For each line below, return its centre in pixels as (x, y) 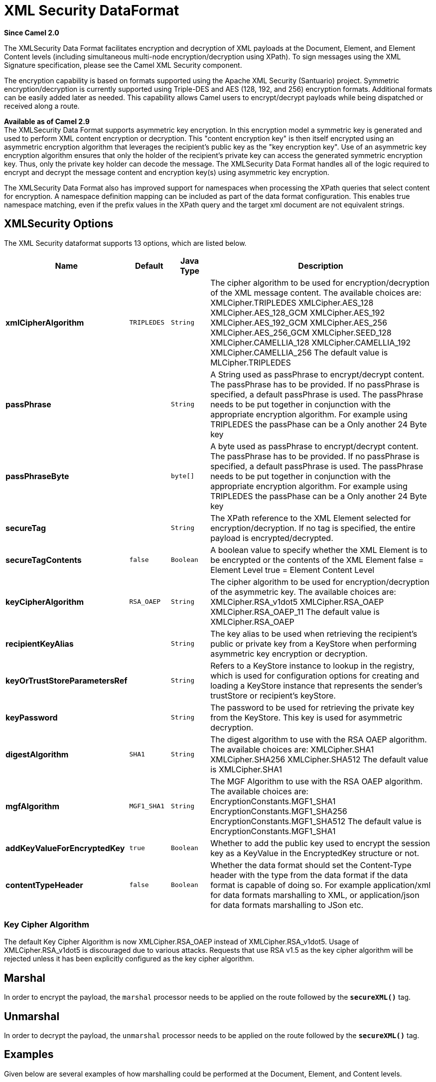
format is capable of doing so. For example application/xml (321, 885)
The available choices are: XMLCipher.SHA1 (292, 749)
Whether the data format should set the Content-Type (311, 865)
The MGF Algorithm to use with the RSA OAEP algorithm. (317, 781)
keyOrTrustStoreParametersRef (67, 680)
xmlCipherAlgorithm (45, 322)
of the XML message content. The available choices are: (316, 292)
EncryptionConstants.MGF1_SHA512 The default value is (316, 821)
